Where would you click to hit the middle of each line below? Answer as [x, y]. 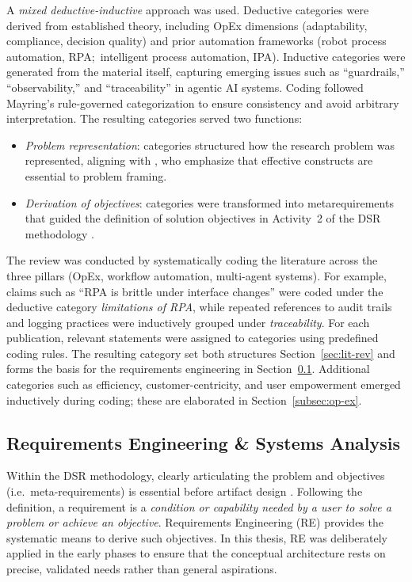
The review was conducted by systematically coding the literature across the [192, 260]
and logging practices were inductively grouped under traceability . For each [188, 322]
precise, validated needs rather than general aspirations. [142, 569]
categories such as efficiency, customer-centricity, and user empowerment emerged [204, 384]
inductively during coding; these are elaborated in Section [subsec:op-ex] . [184, 399]
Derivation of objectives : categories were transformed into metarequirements [209, 202]
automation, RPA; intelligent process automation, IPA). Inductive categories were [206, 56]
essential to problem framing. [96, 175]
